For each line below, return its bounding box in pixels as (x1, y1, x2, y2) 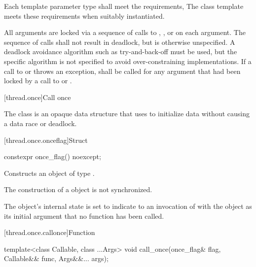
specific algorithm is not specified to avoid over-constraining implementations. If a (4, 56, 252, 66)
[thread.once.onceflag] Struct (4, 134, 88, 145)
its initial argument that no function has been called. (4, 210, 164, 221)
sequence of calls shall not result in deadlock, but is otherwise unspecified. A (4, 36, 235, 47)
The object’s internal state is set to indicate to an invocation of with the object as (4, 200, 252, 211)
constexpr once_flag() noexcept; (4, 151, 101, 162)
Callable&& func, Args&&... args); (4, 253, 109, 264)
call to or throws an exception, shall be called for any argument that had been (4, 66, 241, 76)
